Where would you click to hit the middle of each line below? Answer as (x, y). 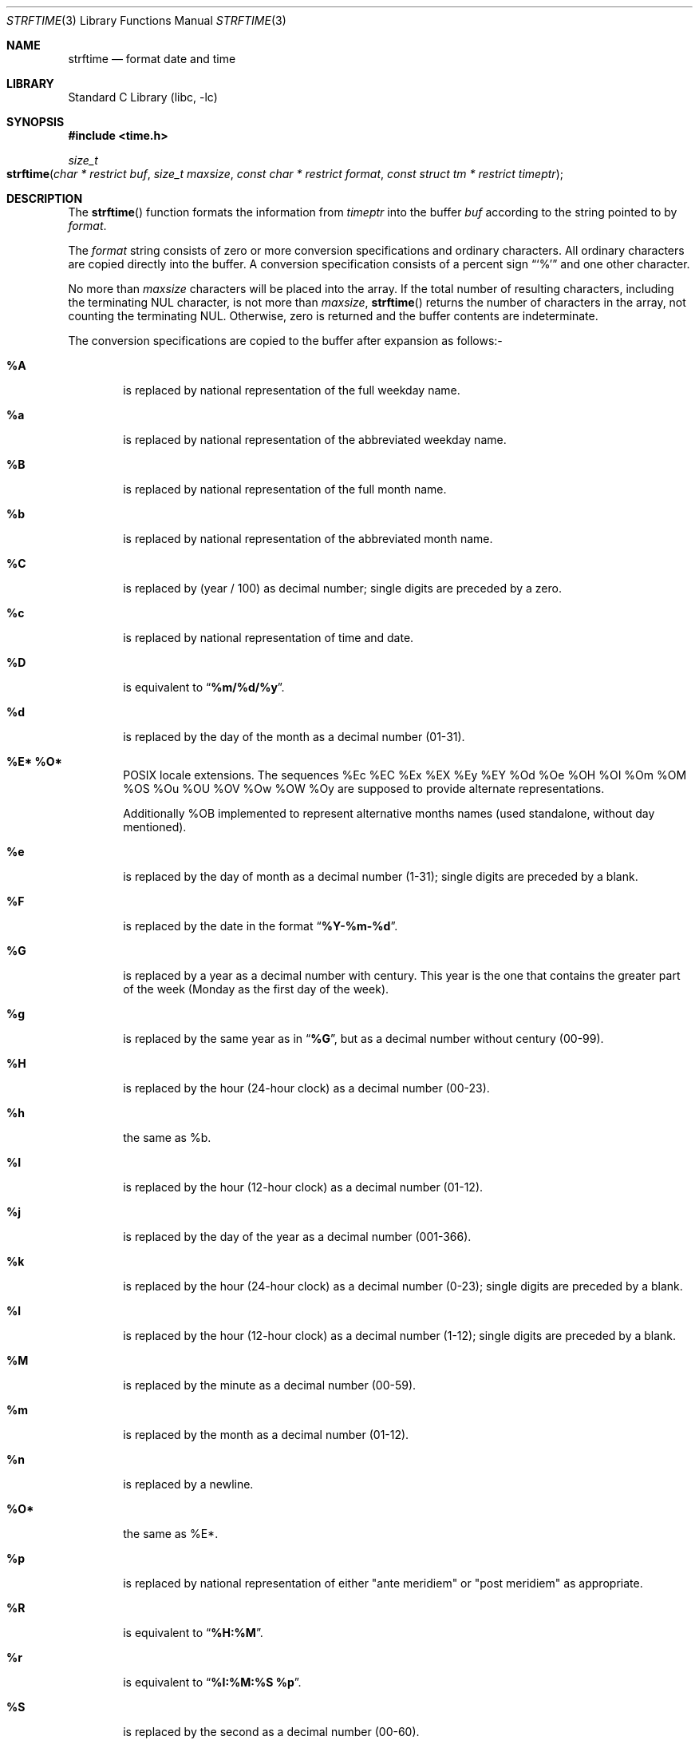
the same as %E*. (171, 1534)
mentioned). (155, 827)
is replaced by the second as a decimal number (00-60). (271, 1732)
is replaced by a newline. (188, 1484)
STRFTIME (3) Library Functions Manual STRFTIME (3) (146, 20)
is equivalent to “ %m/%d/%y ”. (204, 687)
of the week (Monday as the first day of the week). (256, 989)
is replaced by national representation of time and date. (269, 638)
